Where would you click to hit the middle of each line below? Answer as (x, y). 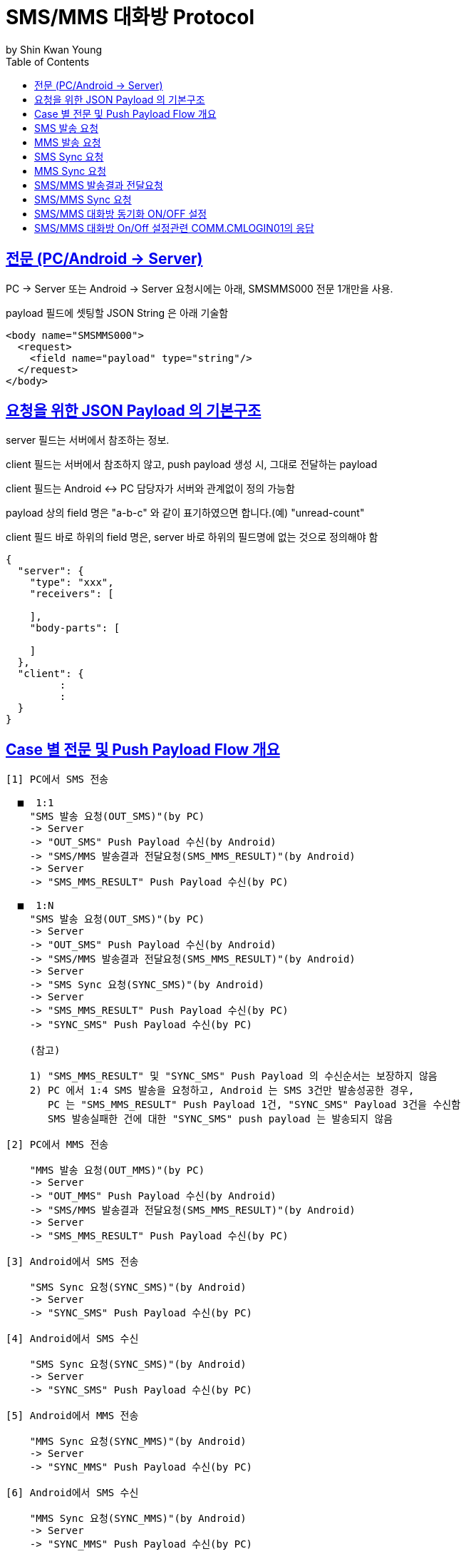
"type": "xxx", (72, 583)
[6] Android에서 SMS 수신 (72, 1493)
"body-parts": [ (75, 628)
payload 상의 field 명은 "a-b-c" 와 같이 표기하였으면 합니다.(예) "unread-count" (185, 513)
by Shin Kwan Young (54, 49)
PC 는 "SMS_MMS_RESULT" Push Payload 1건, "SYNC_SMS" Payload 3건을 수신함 (254, 1105)
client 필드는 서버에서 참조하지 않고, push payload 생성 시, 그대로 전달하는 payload (192, 464)
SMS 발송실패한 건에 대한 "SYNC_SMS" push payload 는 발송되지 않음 (221, 1119)
